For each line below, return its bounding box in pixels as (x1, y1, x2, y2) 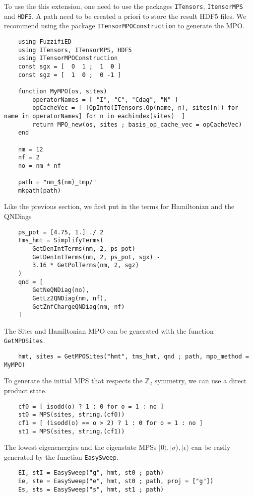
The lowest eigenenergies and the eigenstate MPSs (4, 442, 157, 452)
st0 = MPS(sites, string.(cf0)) (18, 411, 125, 419)
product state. (4, 385, 47, 395)
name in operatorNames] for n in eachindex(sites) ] (4, 112, 186, 120)
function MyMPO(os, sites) (18, 87, 107, 95)
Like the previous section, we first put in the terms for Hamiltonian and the (4, 201, 235, 212)
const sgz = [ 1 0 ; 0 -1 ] (18, 71, 122, 78)
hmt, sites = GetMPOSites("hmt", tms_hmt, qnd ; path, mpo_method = (18, 353, 249, 360)
